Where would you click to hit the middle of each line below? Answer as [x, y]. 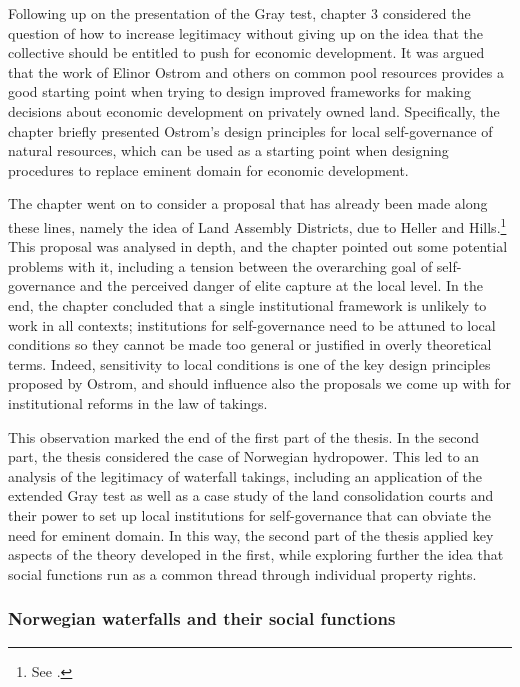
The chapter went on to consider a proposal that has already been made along [248, 203]
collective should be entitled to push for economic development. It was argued [246, 52]
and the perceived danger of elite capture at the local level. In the [281, 285]
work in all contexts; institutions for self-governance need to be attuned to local [252, 324]
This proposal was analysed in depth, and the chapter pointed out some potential [258, 246]
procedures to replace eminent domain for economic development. [208, 169]
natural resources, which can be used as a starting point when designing [228, 150]
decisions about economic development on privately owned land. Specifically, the [254, 110]
